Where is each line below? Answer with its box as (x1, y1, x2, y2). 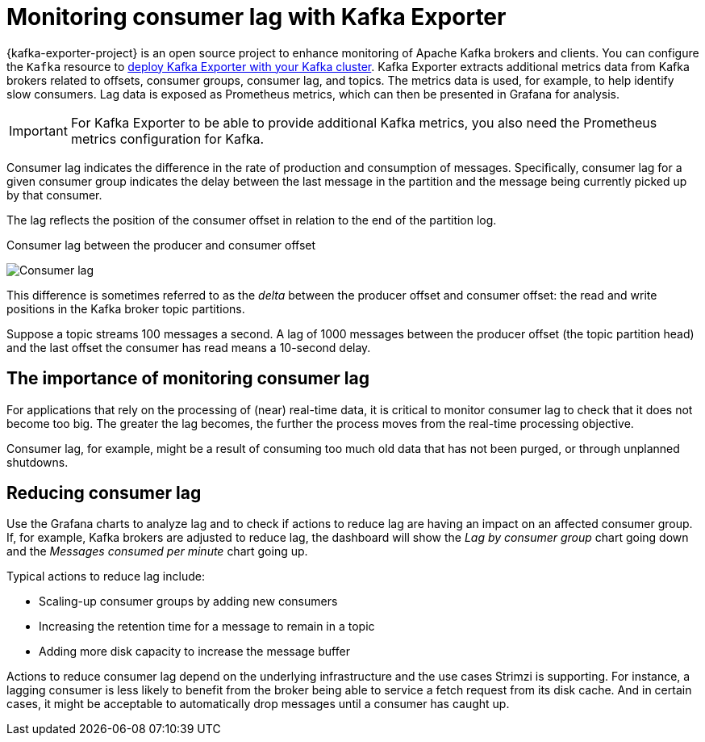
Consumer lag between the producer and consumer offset (6, 237, 316, 252)
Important (9, 122, 68, 139)
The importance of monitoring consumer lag (6, 368, 369, 389)
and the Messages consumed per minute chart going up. (6, 544, 308, 559)
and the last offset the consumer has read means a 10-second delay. (6, 340, 371, 354)
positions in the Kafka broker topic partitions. (6, 301, 245, 316)
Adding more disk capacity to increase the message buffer (39, 644, 350, 659)
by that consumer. (6, 187, 102, 202)
